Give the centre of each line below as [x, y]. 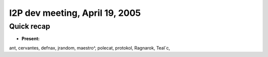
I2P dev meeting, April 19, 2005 [75, 13]
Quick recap [30, 26]
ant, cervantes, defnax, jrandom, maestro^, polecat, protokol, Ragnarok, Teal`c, [90, 48]
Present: [31, 39]
